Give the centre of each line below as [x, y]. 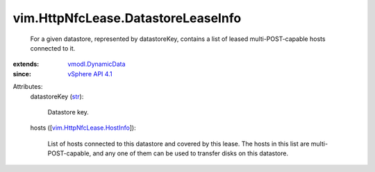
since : [22, 74]
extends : [26, 64]
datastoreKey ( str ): [57, 96]
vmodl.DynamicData [97, 64]
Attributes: [28, 87]
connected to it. [53, 48]
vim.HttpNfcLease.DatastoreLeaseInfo [127, 18]
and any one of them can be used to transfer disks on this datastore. [190, 153]
